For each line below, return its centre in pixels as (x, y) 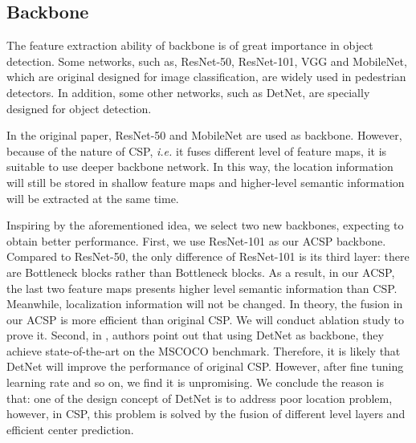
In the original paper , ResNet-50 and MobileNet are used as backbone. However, (204, 135)
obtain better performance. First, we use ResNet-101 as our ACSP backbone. (196, 240)
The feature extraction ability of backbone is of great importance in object (190, 45)
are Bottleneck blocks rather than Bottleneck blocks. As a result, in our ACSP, (201, 272)
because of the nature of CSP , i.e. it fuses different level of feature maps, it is (197, 150)
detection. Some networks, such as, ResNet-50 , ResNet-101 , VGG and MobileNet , (207, 61)
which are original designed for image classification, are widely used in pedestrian (206, 77)
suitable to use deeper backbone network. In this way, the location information (200, 167)
